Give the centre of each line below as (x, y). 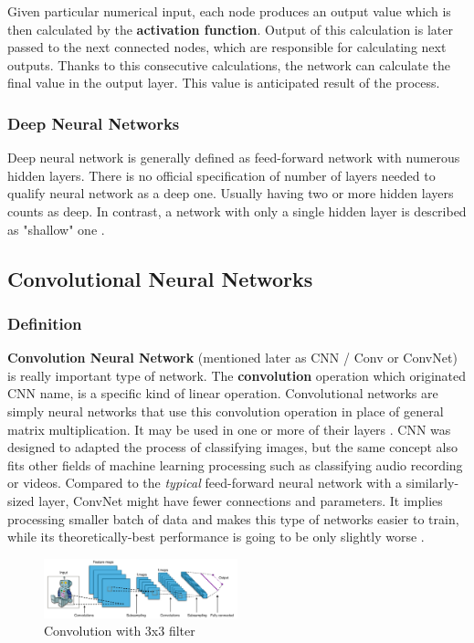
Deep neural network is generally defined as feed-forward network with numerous (234, 158)
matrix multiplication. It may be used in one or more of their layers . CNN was (229, 429)
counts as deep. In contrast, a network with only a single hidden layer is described (237, 211)
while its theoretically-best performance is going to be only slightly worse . (216, 537)
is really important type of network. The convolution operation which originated (237, 375)
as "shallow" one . (56, 229)
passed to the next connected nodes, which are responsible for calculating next (227, 47)
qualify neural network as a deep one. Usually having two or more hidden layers (231, 193)
